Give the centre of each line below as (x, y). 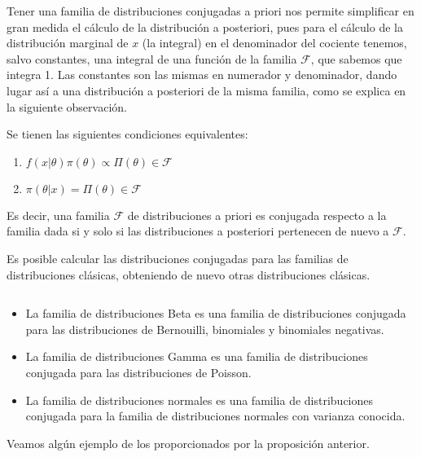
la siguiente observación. (67, 106)
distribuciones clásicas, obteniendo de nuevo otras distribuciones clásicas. (189, 274)
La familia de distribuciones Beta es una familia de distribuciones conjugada (216, 313)
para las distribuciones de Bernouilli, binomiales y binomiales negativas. (205, 329)
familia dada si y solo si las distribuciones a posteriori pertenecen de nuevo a (198, 231)
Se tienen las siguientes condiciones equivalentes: (127, 134)
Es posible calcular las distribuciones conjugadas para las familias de (178, 258)
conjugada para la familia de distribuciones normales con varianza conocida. (215, 416)
